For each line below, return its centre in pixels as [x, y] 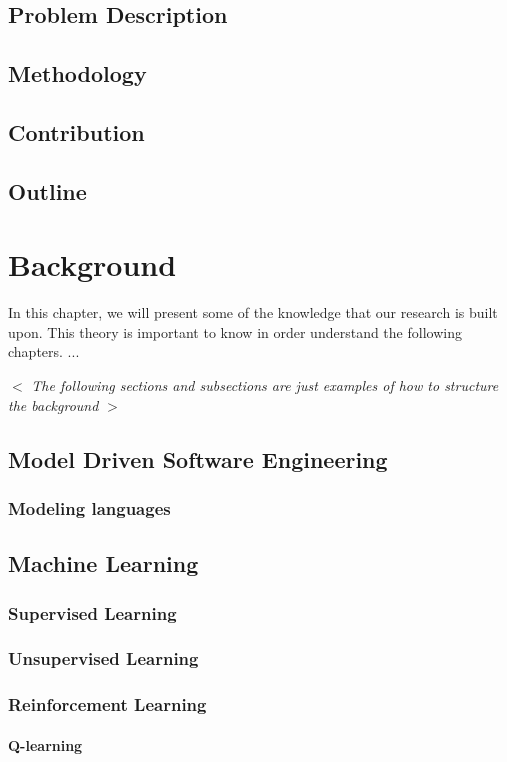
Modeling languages [89, 507]
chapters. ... [44, 351]
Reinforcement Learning [107, 704]
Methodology [77, 73]
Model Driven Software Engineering [198, 458]
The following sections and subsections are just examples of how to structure [265, 385]
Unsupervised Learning [103, 658]
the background [53, 404]
